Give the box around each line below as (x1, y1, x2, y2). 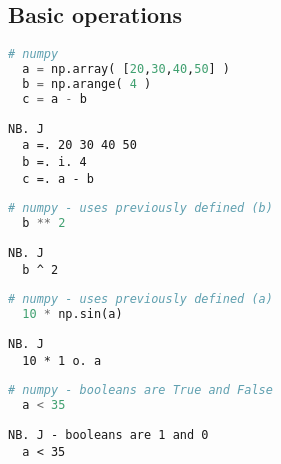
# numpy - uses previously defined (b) (8, 201, 273, 216)
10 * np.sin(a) (22, 307, 123, 322)
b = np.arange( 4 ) (22, 76, 152, 91)
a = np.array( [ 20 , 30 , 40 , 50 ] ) (22, 62, 231, 77)
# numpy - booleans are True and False (8, 383, 273, 398)
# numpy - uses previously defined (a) (8, 292, 273, 307)
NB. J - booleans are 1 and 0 (8, 428, 209, 443)
